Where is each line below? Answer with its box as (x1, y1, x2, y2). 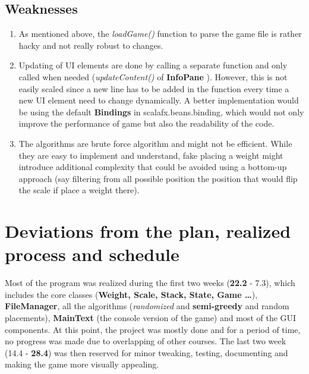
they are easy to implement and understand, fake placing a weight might (18, 149, 283, 161)
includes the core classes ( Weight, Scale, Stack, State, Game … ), (5, 288, 258, 300)
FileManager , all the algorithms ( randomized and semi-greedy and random (5, 300, 289, 312)
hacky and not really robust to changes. (18, 39, 163, 51)
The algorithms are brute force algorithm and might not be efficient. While (18, 137, 292, 149)
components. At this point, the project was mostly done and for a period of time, (5, 323, 301, 335)
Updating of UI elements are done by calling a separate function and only (18, 59, 288, 71)
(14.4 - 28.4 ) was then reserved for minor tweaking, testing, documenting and (5, 346, 288, 359)
